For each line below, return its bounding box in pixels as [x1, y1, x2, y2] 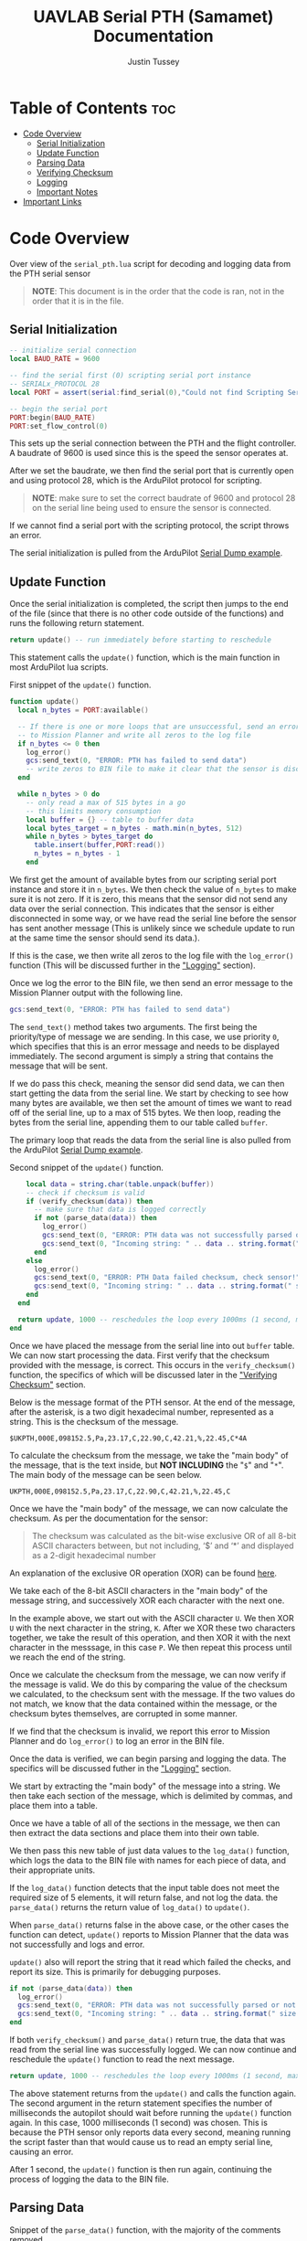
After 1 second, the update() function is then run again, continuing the [9, 2163, 272, 2174]
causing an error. [9, 2146, 74, 2157]
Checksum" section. [9, 1378, 86, 1390]
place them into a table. [9, 1800, 99, 1811]
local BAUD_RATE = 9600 [9, 355, 101, 364]
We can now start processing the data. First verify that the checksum [9, 1350, 270, 1361]
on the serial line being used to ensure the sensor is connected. [31, 503, 272, 514]
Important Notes [36, 186, 99, 197]
